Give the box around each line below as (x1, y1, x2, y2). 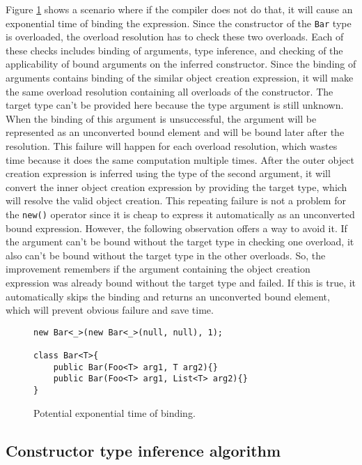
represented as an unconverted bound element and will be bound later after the (6, 125, 345, 139)
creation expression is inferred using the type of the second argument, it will (6, 166, 331, 181)
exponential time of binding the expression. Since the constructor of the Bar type (6, 15, 352, 30)
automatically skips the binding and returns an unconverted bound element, (6, 289, 330, 303)
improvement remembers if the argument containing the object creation (6, 261, 310, 276)
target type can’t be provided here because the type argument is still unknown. (6, 98, 344, 112)
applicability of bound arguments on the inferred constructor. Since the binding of (6, 56, 356, 71)
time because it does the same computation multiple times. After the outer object (6, 152, 354, 167)
